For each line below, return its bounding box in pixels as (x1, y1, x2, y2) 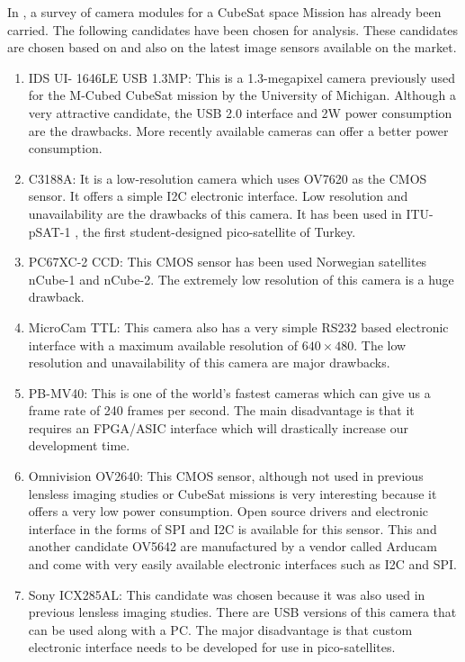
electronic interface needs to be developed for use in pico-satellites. (28, 638, 396, 657)
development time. (28, 436, 130, 455)
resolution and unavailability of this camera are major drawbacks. (28, 353, 390, 372)
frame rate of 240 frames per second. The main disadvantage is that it (28, 401, 415, 420)
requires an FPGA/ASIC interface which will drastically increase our (28, 418, 408, 437)
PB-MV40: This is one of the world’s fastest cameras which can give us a (28, 383, 431, 402)
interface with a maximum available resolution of (28, 335, 299, 354)
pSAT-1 (28, 222, 71, 240)
